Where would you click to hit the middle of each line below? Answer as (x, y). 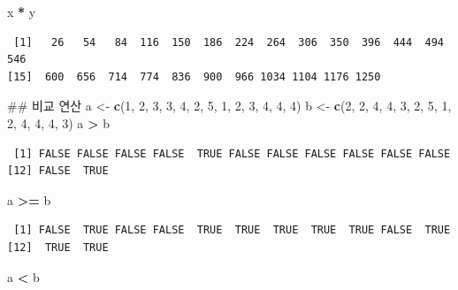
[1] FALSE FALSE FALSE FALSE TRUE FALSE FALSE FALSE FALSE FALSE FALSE (232, 153)
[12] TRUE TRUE (58, 247)
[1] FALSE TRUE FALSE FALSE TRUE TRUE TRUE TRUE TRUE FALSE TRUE (232, 230)
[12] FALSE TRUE (58, 171)
